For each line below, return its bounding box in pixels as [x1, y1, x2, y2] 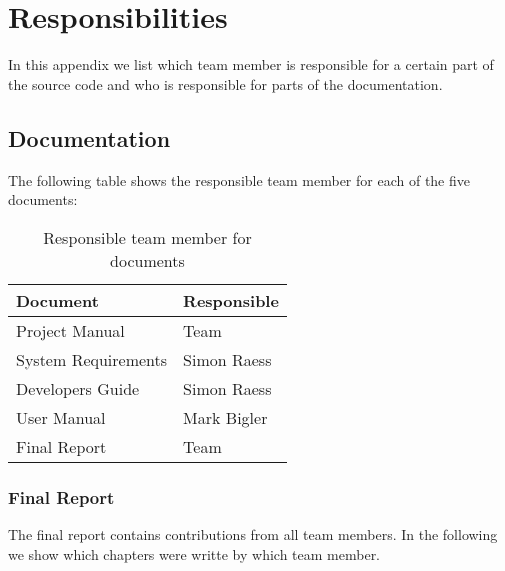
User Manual [16, 405, 106, 429]
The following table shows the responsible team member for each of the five [8, 169, 470, 190]
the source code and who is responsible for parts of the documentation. [8, 73, 443, 94]
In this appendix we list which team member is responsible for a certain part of [8, 54, 494, 75]
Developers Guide [16, 376, 140, 400]
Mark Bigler [183, 405, 268, 429]
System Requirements [16, 347, 168, 371]
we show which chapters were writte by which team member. [8, 543, 381, 564]
